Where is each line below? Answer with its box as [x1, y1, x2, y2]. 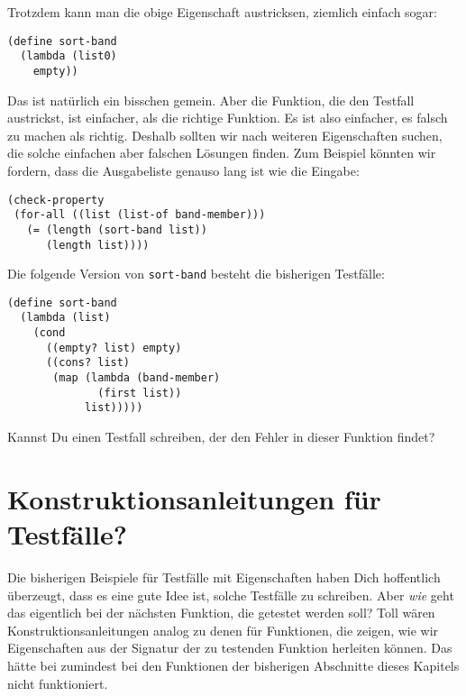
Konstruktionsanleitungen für [7, 480, 381, 517]
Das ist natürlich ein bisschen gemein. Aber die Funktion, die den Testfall [7, 90, 415, 109]
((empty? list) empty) [45, 341, 182, 354]
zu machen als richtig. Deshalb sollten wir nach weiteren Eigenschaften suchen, [7, 125, 443, 144]
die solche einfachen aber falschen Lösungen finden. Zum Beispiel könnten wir [7, 143, 436, 162]
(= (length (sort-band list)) [26, 223, 207, 236]
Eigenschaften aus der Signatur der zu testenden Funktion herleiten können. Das [7, 638, 452, 657]
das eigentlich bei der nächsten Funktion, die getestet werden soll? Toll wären [7, 603, 435, 622]
